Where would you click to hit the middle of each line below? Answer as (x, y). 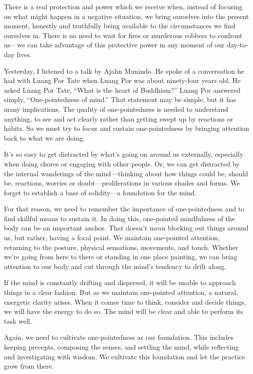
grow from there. (29, 366)
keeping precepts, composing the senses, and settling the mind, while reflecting (121, 347)
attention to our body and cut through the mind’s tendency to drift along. (115, 266)
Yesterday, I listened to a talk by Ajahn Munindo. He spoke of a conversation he (124, 71)
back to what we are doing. (45, 137)
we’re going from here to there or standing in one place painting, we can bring (121, 257)
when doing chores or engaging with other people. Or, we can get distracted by (122, 163)
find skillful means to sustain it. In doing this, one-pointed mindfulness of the (119, 218)
